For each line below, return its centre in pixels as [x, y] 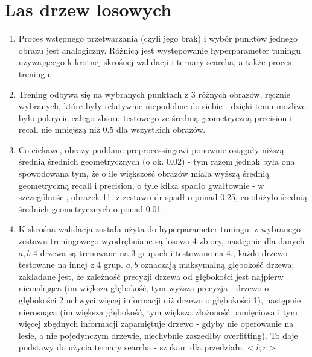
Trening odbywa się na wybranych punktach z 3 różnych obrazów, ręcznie [154, 94]
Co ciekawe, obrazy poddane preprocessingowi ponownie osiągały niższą [151, 149]
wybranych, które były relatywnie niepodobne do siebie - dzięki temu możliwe [162, 106]
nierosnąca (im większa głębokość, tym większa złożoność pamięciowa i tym [158, 311]
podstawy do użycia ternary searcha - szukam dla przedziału [130, 347]
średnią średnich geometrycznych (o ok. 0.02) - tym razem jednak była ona [157, 161]
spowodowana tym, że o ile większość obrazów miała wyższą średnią [144, 173]
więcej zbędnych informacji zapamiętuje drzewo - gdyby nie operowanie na [156, 324]
